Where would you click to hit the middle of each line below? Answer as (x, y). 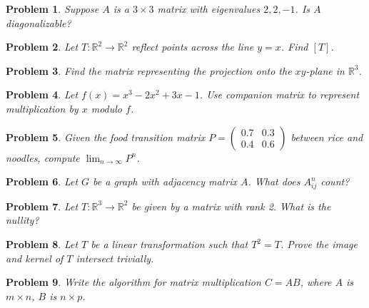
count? (335, 181)
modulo (106, 108)
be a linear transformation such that (170, 244)
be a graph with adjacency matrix (165, 181)
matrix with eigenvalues (209, 9)
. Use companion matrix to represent (279, 94)
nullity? (22, 220)
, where (316, 282)
